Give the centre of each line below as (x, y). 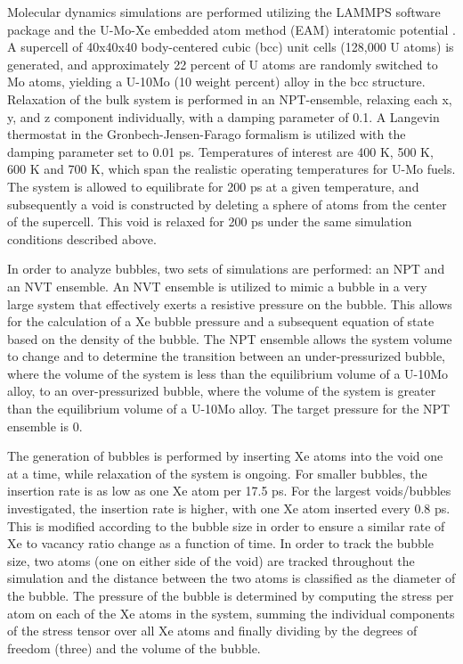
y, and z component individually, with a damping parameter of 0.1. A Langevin (223, 116)
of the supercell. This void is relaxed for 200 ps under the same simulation (210, 221)
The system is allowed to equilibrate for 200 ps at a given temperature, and (213, 186)
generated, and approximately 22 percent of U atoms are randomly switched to (223, 64)
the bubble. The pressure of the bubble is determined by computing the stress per (231, 595)
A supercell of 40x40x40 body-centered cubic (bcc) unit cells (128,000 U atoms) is (231, 47)
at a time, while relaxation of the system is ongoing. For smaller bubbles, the (217, 473)
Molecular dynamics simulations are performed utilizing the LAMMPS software (224, 12)
